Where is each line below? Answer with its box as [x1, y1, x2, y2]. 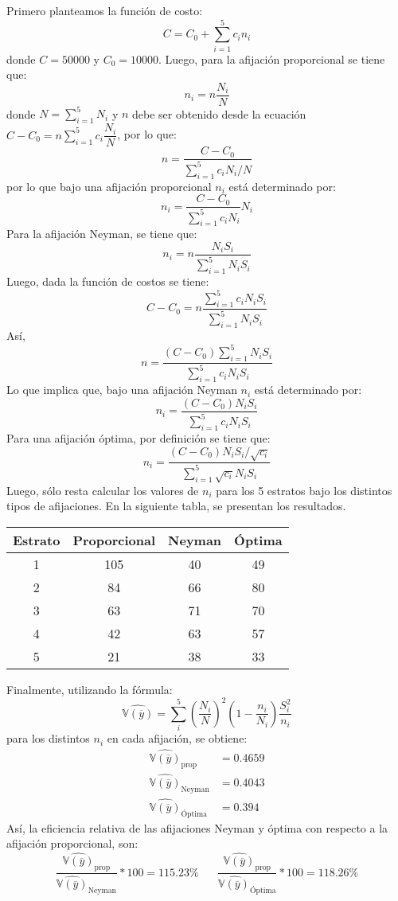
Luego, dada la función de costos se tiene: [6, 273, 209, 290]
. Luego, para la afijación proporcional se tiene [158, 50, 385, 67]
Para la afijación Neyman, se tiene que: [6, 225, 197, 242]
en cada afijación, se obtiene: [107, 730, 248, 747]
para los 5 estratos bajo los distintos [216, 482, 392, 498]
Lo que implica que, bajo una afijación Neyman [6, 381, 237, 398]
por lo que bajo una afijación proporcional [6, 177, 212, 194]
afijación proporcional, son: [6, 835, 139, 852]
